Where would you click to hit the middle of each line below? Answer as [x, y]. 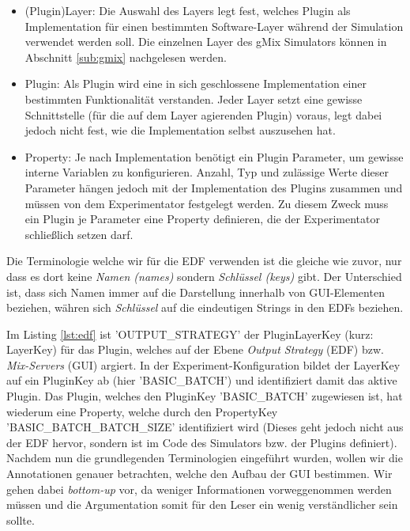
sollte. [21, 520]
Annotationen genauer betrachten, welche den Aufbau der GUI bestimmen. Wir [199, 474]
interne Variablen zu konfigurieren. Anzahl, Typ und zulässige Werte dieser [207, 172]
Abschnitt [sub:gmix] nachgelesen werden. [126, 57]
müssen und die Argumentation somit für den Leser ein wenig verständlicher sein [202, 504]
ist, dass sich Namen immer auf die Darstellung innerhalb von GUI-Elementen [196, 292]
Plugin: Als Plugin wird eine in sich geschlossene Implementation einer [196, 83]
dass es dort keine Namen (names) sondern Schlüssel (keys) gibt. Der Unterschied [204, 276]
